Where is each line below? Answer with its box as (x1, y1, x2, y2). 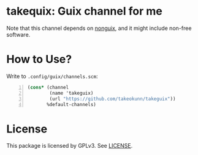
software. (6, 31, 31, 38)
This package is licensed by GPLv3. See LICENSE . (6, 142, 133, 150)
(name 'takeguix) (49, 90, 94, 96)
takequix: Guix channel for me (6, 4, 162, 18)
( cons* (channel (27, 84, 69, 90)
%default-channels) (47, 101, 96, 107)
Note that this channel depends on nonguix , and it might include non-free (6, 24, 192, 32)
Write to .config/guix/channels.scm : (6, 72, 98, 80)
